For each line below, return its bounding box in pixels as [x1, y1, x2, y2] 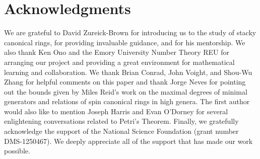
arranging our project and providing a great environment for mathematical [4, 56, 235, 67]
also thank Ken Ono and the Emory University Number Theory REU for [4, 47, 230, 57]
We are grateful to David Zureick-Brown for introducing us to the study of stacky [4, 27, 256, 38]
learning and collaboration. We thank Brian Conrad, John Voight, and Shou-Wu [4, 66, 252, 77]
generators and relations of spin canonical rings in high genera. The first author [4, 96, 250, 107]
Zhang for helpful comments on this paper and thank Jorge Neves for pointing [4, 76, 246, 87]
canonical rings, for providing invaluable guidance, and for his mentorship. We [4, 37, 245, 47]
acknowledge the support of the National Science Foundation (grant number [4, 126, 239, 136]
